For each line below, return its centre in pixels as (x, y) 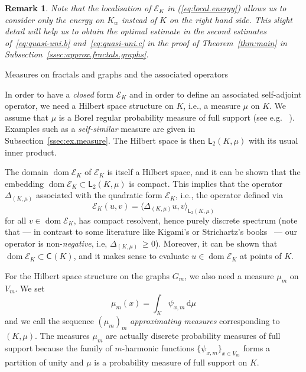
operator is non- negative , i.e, (56, 243)
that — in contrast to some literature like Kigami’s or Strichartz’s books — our (151, 232)
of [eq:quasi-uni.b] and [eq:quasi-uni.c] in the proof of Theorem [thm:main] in (146, 42)
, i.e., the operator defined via (229, 195)
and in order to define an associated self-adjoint (216, 94)
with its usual (273, 140)
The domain (27, 172)
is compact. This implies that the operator (206, 183)
